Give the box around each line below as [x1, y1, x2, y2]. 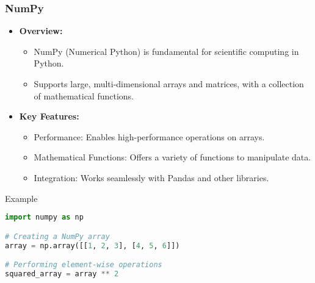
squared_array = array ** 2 [5, 269, 119, 278]
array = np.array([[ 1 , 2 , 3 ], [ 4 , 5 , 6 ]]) [5, 241, 180, 250]
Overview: [19, 24, 63, 37]
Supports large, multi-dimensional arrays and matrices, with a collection [34, 77, 304, 90]
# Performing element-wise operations [5, 260, 162, 270]
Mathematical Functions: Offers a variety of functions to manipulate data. [34, 151, 311, 163]
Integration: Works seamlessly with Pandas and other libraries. [34, 171, 269, 184]
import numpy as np [5, 213, 84, 222]
